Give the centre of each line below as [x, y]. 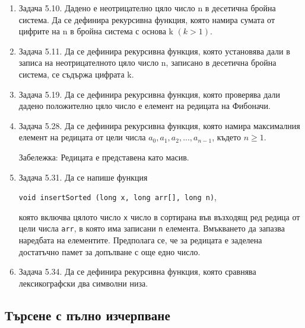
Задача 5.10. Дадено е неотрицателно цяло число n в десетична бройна [147, 8]
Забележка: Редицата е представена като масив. [104, 157]
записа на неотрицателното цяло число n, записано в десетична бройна [147, 62]
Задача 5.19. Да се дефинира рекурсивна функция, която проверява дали [150, 94]
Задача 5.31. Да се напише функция [83, 177]
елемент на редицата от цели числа [82, 137]
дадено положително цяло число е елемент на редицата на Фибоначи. [144, 106]
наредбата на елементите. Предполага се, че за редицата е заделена [140, 240]
